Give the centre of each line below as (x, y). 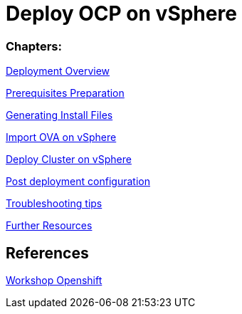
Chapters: (34, 46)
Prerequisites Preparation (65, 93)
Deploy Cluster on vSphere (69, 159)
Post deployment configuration (78, 182)
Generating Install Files (59, 115)
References (47, 253)
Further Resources (49, 226)
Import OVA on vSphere (61, 137)
